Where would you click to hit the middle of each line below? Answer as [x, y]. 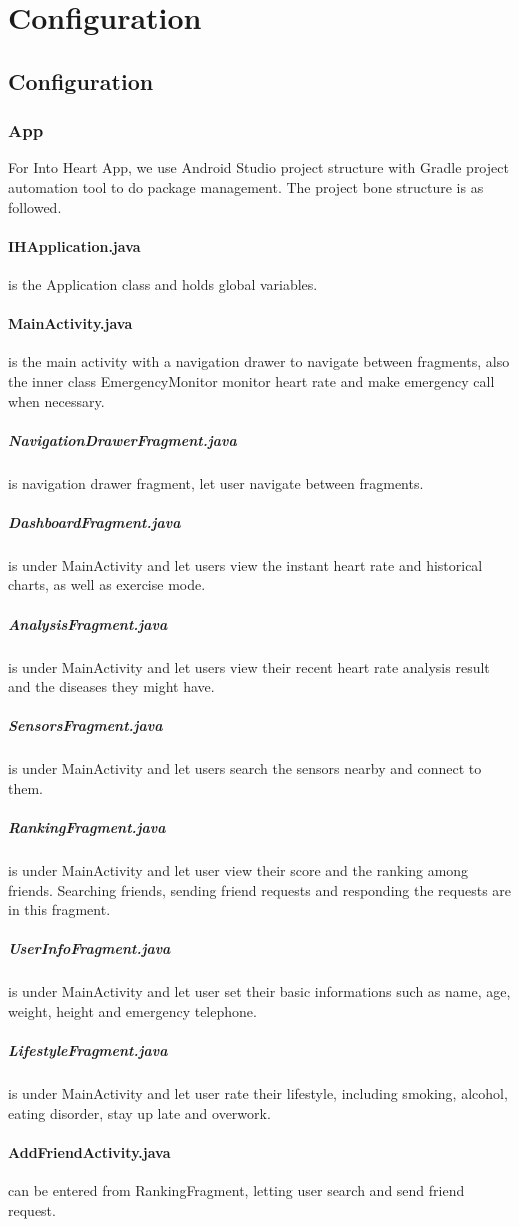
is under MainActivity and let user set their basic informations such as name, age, [259, 991]
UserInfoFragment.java [89, 948]
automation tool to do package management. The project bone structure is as [246, 186]
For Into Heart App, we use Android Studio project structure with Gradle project [258, 167]
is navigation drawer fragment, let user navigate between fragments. [216, 482]
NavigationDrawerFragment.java [122, 439]
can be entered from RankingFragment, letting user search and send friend [236, 1190]
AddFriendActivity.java [89, 1151]
